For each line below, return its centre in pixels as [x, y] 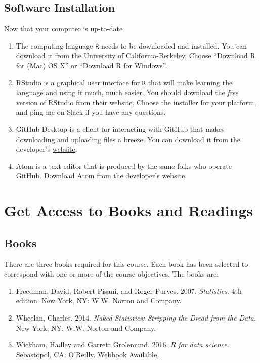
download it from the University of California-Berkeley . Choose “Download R [136, 55]
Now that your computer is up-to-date [63, 29]
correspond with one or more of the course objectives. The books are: [112, 274]
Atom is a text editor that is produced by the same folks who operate [124, 166]
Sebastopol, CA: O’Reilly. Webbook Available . [88, 354]
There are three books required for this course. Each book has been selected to [126, 264]
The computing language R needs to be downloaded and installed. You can [131, 45]
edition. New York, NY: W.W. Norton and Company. [99, 301]
